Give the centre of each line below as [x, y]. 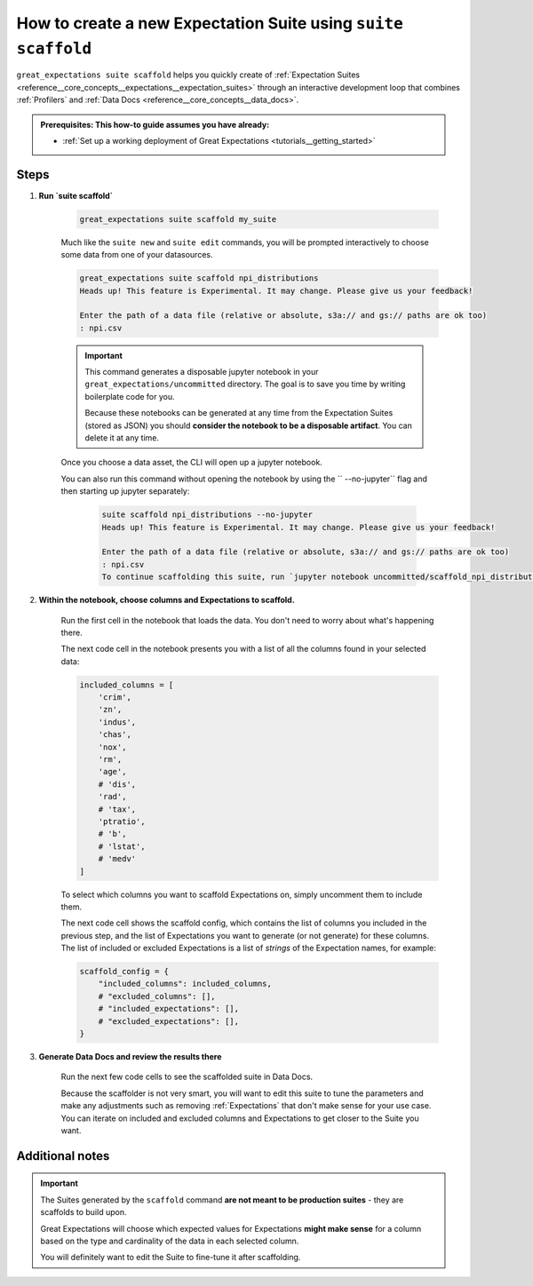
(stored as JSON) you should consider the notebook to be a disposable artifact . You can [248, 425]
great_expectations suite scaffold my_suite [178, 219]
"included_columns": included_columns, [185, 984]
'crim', [115, 698]
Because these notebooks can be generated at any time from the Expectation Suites [239, 413]
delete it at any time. [122, 438]
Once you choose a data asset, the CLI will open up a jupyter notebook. [192, 463]
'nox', [112, 747]
